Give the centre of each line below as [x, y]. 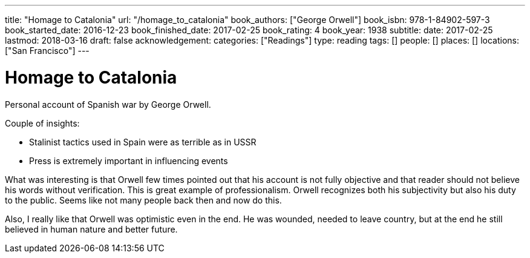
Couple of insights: [42, 123]
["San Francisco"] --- [47, 51]
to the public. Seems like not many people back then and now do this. [143, 200]
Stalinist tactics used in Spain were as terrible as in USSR [143, 142]
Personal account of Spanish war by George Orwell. [108, 104]
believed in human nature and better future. [91, 229]
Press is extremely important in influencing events [129, 160]
